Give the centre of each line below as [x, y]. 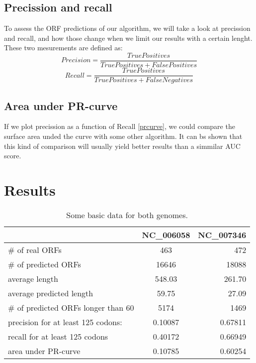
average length [33, 278]
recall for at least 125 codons [58, 336]
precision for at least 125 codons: [65, 322]
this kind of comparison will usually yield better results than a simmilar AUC [122, 146]
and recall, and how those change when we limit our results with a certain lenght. [128, 38]
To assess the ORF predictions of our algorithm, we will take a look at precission [127, 28]
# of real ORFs [35, 249]
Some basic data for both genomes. [127, 215]
